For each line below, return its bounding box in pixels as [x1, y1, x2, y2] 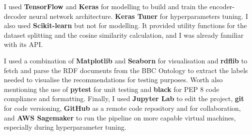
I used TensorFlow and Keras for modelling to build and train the [4, 1, 207, 11]
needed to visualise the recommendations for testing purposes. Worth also [4, 75, 223, 85]
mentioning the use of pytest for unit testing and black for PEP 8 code [4, 84, 220, 94]
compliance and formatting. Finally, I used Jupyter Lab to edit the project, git [4, 93, 244, 104]
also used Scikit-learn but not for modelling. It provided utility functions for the [4, 20, 247, 30]
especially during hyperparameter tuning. [4, 122, 126, 132]
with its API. [4, 39, 43, 49]
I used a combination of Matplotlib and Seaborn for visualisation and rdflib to [4, 55, 248, 65]
